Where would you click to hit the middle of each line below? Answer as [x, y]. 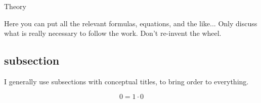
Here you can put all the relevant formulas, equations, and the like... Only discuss [131, 23]
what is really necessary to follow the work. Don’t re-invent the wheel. [113, 33]
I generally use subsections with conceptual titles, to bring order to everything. [126, 81]
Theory [15, 6]
